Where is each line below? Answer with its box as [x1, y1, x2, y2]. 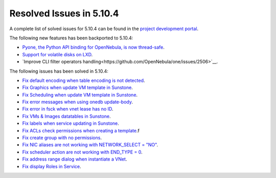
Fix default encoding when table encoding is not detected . [22, 77, 145, 83]
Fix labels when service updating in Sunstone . [22, 120, 120, 126]
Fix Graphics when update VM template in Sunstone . [22, 84, 133, 91]
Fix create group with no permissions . [22, 135, 102, 141]
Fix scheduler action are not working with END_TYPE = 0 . [22, 149, 143, 155]
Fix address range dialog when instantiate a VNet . [22, 156, 127, 162]
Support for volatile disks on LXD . [22, 51, 93, 57]
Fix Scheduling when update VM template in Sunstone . [22, 92, 138, 98]
